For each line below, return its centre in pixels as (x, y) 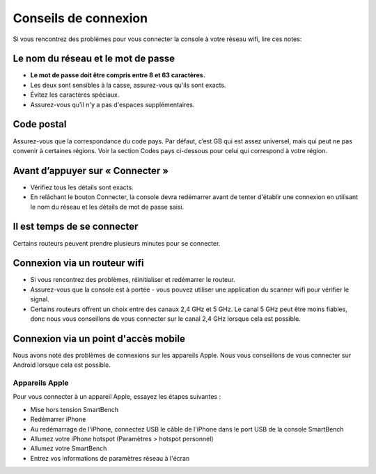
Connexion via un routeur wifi (78, 263)
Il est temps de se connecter (76, 227)
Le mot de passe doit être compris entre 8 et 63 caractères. (118, 75)
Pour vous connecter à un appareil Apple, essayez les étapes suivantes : (117, 397)
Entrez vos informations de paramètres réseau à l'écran (110, 458)
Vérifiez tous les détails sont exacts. (82, 187)
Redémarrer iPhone (58, 419)
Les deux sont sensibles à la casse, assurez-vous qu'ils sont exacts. (128, 85)
